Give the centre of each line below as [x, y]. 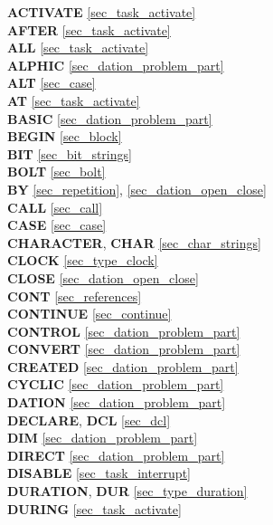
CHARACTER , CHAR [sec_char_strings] [134, 242]
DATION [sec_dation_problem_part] [117, 402]
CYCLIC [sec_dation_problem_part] [116, 384]
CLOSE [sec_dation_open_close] [103, 277]
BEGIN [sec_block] [65, 136]
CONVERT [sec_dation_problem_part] [124, 349]
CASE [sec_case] [57, 225]
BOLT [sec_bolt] [56, 172]
